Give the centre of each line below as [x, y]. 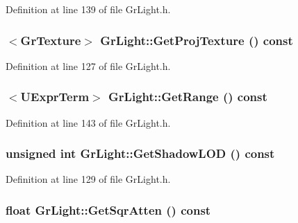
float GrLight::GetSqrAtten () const [108, 209]
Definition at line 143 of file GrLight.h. [88, 122]
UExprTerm [55, 97]
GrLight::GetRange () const [188, 97]
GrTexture [51, 40]
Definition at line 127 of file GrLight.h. [88, 65]
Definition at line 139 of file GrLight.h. [88, 9]
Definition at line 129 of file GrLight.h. [88, 179]
